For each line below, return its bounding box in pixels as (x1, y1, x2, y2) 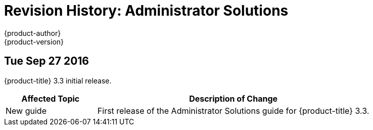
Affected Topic (21, 93, 80, 104)
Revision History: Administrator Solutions (4, 2, 289, 19)
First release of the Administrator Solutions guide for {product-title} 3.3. (97, 105, 369, 116)
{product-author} (4, 28, 61, 37)
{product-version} (4, 37, 64, 46)
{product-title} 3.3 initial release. (4, 76, 112, 85)
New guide (6, 105, 46, 116)
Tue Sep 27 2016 (4, 55, 89, 68)
